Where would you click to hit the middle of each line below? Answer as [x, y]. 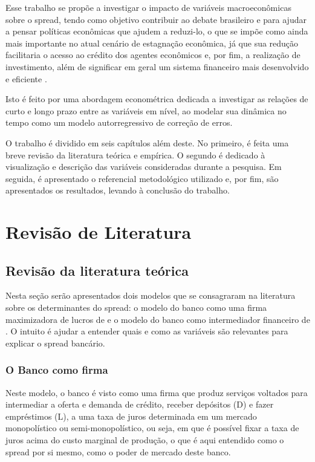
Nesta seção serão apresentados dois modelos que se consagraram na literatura [151, 295]
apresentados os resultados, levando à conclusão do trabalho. [118, 190]
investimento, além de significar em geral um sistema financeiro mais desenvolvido [157, 66]
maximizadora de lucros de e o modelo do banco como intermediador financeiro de [158, 319]
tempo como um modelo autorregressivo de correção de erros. [119, 122]
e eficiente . [26, 78]
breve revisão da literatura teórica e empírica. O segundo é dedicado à [135, 155]
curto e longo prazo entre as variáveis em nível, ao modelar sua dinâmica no [146, 110]
